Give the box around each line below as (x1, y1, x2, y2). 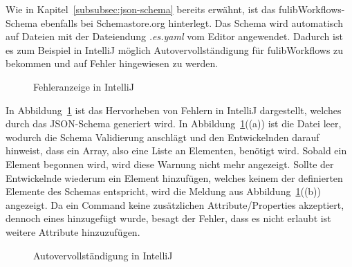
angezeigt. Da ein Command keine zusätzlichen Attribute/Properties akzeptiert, (6, 197, 344, 212)
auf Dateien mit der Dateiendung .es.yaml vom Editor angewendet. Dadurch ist (6, 29, 343, 44)
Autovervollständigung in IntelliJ (33, 248, 173, 262)
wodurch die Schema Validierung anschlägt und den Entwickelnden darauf (6, 129, 319, 144)
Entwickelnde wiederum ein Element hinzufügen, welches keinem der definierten (6, 170, 343, 185)
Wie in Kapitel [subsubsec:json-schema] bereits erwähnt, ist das (6, 2, 276, 16)
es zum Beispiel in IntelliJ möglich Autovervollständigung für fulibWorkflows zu (6, 42, 344, 57)
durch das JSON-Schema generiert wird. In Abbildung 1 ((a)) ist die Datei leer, (6, 116, 342, 131)
